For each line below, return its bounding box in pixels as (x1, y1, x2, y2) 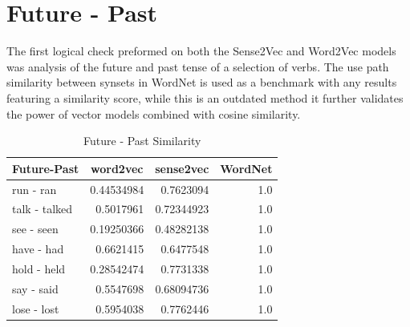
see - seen (12, 220, 59, 237)
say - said (12, 280, 59, 297)
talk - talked (12, 200, 73, 217)
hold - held (12, 260, 66, 277)
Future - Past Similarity (83, 132, 201, 149)
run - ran (12, 180, 57, 197)
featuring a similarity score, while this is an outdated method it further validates (6, 89, 404, 106)
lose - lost (12, 300, 59, 317)
